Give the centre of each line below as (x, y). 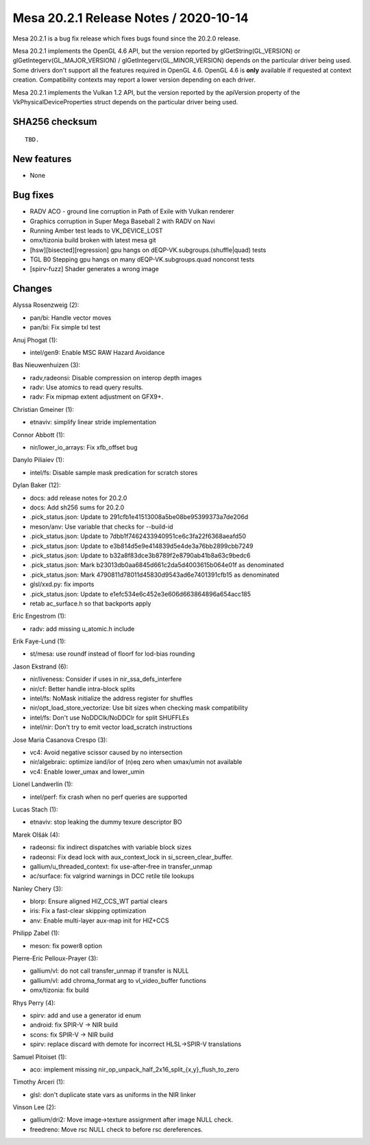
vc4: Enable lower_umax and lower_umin (87, 772)
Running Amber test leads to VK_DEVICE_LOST (97, 231)
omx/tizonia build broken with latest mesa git (93, 240)
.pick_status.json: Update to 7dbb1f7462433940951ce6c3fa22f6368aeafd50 (138, 536)
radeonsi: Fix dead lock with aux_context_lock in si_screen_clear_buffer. (131, 857)
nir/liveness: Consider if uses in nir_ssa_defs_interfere (106, 679)
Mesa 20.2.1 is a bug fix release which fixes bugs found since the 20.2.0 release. (126, 38)
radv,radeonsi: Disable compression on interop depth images (116, 378)
